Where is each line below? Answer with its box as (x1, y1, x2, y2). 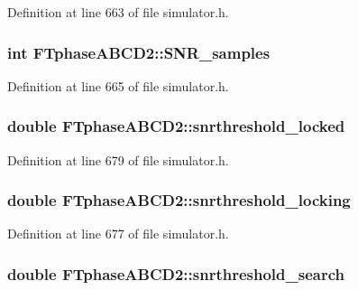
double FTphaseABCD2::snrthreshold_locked (7, 115, 345, 137)
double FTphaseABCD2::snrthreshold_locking (7, 189, 351, 211)
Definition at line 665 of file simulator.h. (7, 76, 229, 95)
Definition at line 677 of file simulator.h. (7, 224, 229, 243)
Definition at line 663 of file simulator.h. (7, 3, 229, 21)
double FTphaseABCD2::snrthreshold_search (7, 262, 344, 285)
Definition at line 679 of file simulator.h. (7, 150, 229, 169)
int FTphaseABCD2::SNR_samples (7, 41, 271, 63)
